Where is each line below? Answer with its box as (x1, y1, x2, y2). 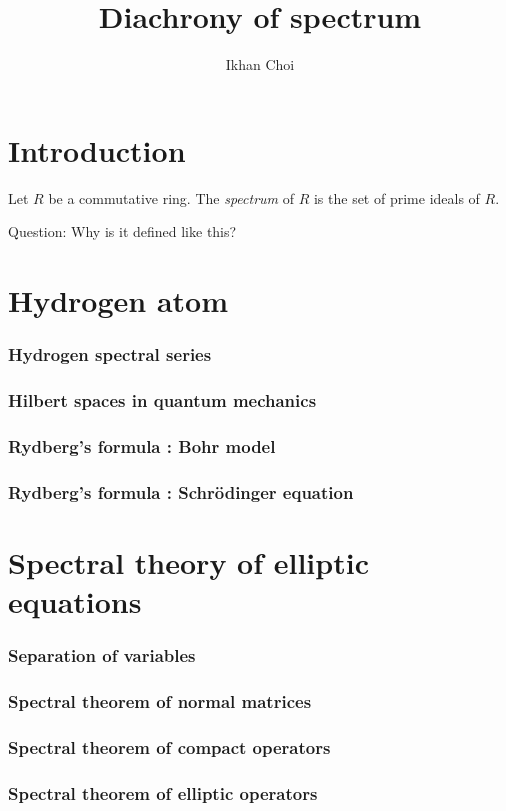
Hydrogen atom (8, 280, 229, 321)
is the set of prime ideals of (313, 187, 480, 208)
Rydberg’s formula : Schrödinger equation (8, 479, 354, 504)
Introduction (8, 129, 186, 170)
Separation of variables (8, 643, 196, 668)
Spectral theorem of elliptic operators (8, 780, 318, 805)
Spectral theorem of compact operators (8, 734, 331, 759)
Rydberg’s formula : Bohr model (8, 433, 276, 458)
